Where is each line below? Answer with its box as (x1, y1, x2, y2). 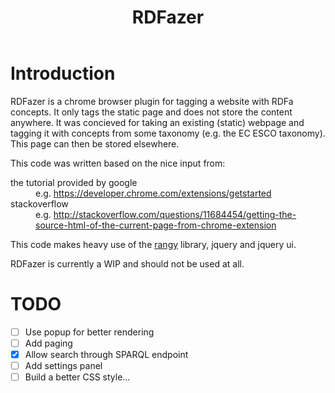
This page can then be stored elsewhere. (10, 137, 180, 150)
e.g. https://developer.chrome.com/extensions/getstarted (35, 187, 272, 199)
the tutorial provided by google (10, 176, 138, 188)
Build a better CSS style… (24, 371, 131, 383)
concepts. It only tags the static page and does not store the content (10, 106, 293, 118)
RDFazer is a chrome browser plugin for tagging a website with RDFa (10, 95, 294, 107)
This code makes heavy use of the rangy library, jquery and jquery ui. (10, 238, 297, 250)
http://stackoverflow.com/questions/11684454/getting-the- (53, 208, 297, 220)
